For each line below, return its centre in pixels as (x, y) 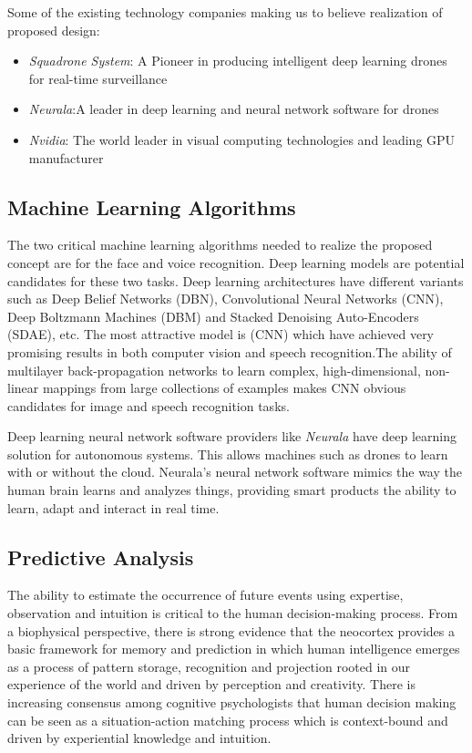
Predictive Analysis (101, 557)
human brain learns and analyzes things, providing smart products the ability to (232, 490)
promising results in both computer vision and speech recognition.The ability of (230, 351)
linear (23, 388)
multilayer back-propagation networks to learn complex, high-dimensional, (214, 370)
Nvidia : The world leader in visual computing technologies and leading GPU (242, 139)
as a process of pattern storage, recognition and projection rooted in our (209, 666)
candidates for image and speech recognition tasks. (149, 405)
